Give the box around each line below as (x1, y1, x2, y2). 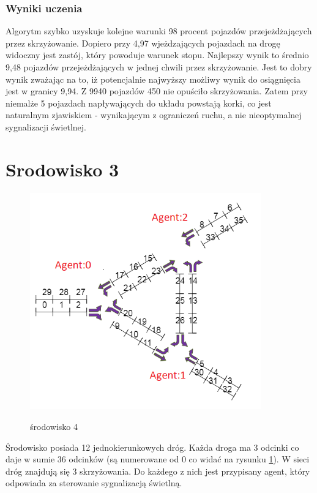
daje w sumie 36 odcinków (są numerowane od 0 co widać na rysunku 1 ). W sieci (6, 453, 310, 465)
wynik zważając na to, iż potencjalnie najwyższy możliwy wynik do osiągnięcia (6, 72, 300, 85)
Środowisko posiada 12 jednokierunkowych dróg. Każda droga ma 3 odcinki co (6, 440, 299, 453)
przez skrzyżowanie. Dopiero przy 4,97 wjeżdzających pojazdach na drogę (6, 36, 280, 49)
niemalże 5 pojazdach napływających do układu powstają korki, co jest (6, 96, 272, 109)
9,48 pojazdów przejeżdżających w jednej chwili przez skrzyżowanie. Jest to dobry (6, 61, 312, 73)
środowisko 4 (30, 420, 78, 433)
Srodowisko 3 (6, 156, 119, 181)
